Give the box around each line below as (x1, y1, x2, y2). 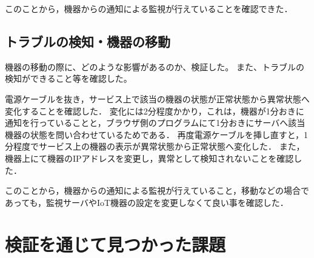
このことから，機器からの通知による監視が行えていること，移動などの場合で (5, 184, 309, 197)
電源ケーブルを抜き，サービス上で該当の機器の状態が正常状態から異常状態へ (5, 92, 310, 105)
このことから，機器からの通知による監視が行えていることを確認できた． (5, 2, 293, 15)
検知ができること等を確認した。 (5, 72, 132, 85)
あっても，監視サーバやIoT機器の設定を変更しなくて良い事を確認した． (5, 196, 289, 208)
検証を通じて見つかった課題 (5, 231, 226, 256)
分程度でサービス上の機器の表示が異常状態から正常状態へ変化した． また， (5, 140, 305, 153)
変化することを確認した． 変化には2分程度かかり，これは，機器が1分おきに (5, 104, 304, 117)
